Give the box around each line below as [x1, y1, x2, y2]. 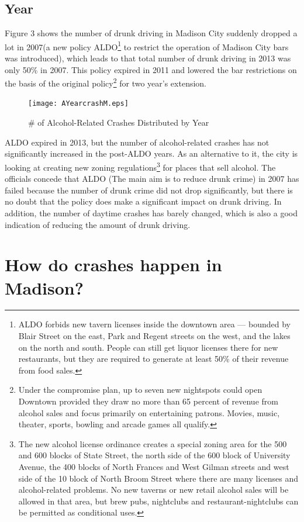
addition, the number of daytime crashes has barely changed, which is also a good [5, 206, 298, 219]
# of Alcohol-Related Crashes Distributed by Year [28, 116, 209, 129]
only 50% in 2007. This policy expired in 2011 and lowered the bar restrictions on [5, 63, 297, 75]
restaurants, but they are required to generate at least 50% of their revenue [18, 352, 289, 365]
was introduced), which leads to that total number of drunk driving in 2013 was [5, 52, 291, 64]
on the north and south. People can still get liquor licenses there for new [18, 341, 278, 353]
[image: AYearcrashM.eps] [28, 99, 129, 108]
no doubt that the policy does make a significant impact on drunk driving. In [5, 195, 282, 208]
